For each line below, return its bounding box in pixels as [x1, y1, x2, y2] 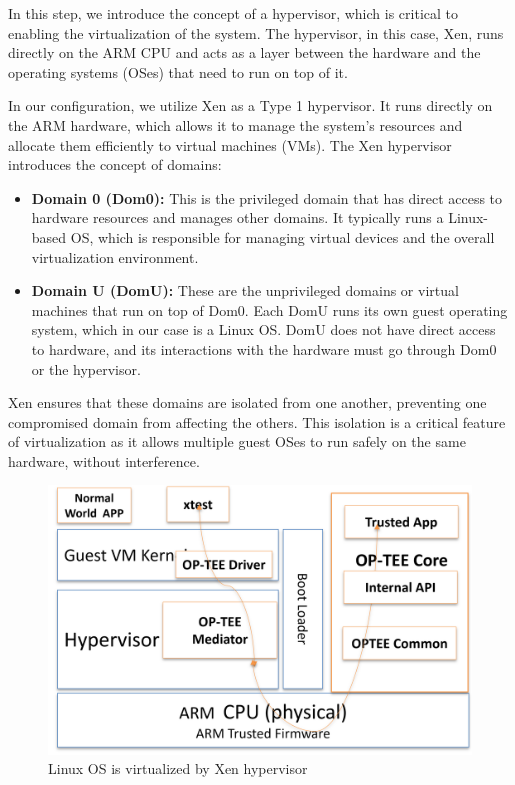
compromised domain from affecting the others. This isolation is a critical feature [8, 411, 506, 432]
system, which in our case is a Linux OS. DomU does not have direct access [31, 319, 496, 340]
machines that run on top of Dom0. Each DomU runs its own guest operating [31, 299, 508, 320]
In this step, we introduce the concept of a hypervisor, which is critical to [8, 3, 459, 23]
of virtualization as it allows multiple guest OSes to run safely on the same [8, 431, 466, 452]
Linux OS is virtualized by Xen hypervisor [48, 758, 308, 779]
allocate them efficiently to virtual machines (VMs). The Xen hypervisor [8, 134, 452, 155]
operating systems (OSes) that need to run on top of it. [8, 61, 348, 82]
